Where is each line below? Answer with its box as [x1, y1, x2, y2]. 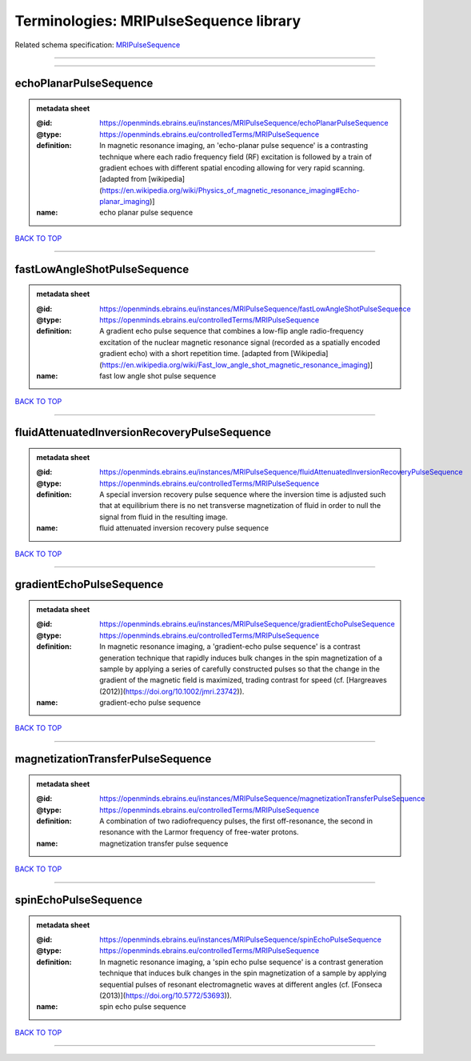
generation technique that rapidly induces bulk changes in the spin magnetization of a [99, 653, 383, 663]
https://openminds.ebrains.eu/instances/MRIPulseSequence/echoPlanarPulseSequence [99, 118, 389, 128]
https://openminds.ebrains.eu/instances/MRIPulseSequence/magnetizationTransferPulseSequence [99, 794, 425, 803]
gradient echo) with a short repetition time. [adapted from [99, 349, 289, 358]
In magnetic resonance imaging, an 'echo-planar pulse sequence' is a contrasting [99, 141, 369, 150]
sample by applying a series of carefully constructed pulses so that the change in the [99, 664, 380, 674]
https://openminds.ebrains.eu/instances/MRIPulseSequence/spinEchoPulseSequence [99, 935, 381, 944]
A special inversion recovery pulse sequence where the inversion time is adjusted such [99, 489, 386, 499]
